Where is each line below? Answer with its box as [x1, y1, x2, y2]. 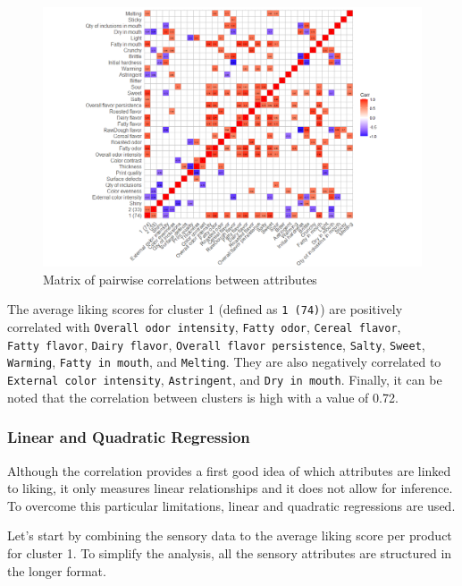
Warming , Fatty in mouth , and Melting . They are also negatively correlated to [7, 352, 441, 371]
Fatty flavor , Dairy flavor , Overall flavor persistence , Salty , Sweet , [7, 335, 425, 353]
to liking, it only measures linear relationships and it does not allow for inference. [7, 479, 453, 497]
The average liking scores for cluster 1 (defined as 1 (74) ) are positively [7, 300, 403, 318]
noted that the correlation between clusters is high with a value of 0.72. [7, 387, 399, 406]
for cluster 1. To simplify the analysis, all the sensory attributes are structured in [7, 543, 452, 562]
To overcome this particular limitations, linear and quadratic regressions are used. [7, 496, 456, 514]
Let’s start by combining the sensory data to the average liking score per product [7, 526, 452, 545]
